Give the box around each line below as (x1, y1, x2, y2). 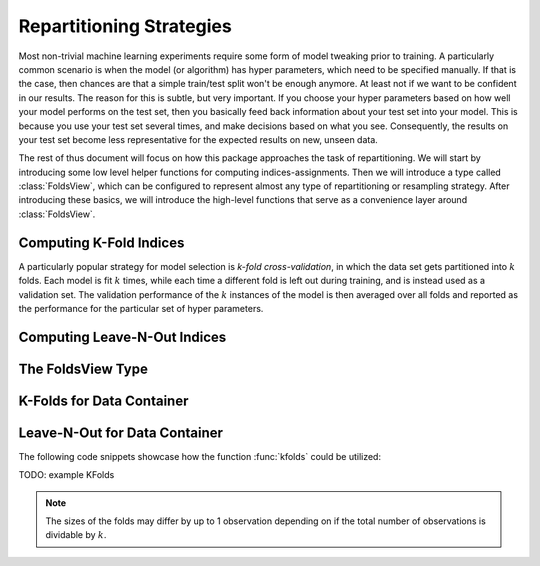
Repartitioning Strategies (18, 15, 232, 37)
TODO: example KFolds (18, 469, 115, 481)
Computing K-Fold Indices (18, 234, 185, 251)
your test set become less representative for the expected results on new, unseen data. (18, 133, 379, 145)
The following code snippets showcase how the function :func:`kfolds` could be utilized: (18, 450, 382, 462)
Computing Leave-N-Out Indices (18, 328, 227, 345)
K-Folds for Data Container (18, 392, 189, 409)
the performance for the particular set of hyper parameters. (18, 302, 264, 314)
